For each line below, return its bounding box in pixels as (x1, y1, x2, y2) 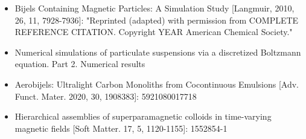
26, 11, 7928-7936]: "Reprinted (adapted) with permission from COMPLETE (14, 13, 299, 26)
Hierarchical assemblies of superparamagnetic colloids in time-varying (14, 110, 272, 123)
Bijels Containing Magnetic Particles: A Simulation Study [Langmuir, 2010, (14, 2, 295, 14)
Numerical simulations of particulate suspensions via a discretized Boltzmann (14, 45, 301, 58)
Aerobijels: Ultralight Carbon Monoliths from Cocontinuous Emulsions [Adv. (14, 77, 299, 90)
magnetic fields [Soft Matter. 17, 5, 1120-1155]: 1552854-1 (14, 121, 228, 134)
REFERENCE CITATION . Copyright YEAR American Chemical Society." (14, 25, 293, 38)
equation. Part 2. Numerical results (14, 57, 145, 70)
